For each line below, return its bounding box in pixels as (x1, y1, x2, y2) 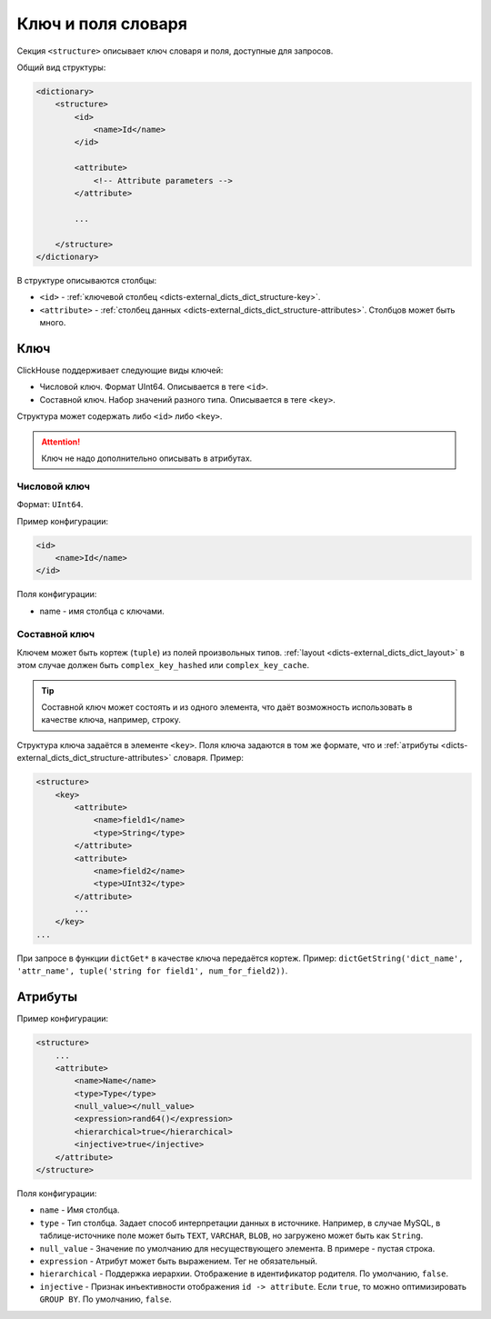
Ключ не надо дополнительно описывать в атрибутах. (41, 453, 253, 464)
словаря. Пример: (173, 753, 245, 764)
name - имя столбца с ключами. (39, 605, 165, 616)
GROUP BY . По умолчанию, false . (39, 1294, 172, 1304)
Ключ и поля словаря (16, 14, 188, 34)
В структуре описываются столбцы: (16, 275, 157, 285)
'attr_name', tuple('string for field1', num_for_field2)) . (16, 965, 288, 976)
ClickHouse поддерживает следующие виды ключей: (16, 365, 224, 376)
